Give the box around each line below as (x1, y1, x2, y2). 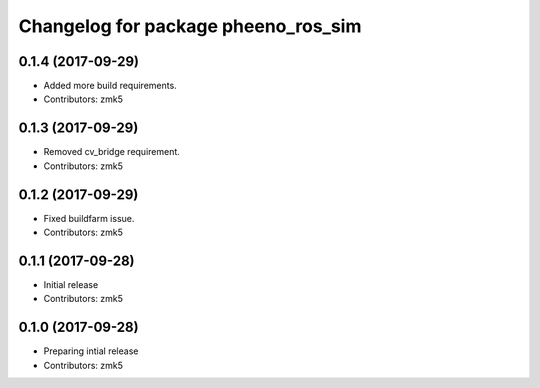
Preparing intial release (43, 345, 139, 357)
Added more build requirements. (43, 80, 177, 92)
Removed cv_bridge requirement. (43, 146, 180, 158)
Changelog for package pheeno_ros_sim (18, 15, 362, 37)
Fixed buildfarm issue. (43, 212, 135, 224)
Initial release (43, 278, 99, 290)
